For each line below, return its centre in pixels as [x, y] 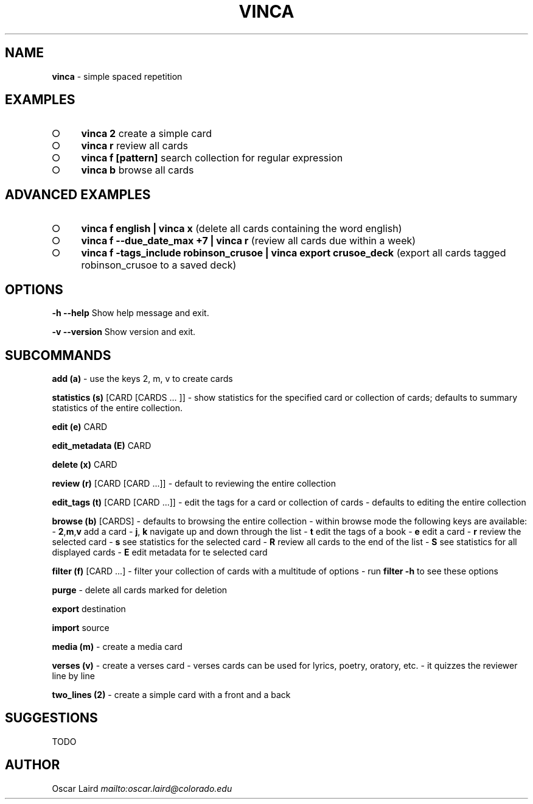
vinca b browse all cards [138, 170]
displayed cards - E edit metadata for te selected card [160, 552]
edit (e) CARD [80, 426]
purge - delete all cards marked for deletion [140, 590]
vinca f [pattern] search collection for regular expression [212, 158]
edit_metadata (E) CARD [102, 445]
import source [81, 627]
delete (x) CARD [85, 464]
